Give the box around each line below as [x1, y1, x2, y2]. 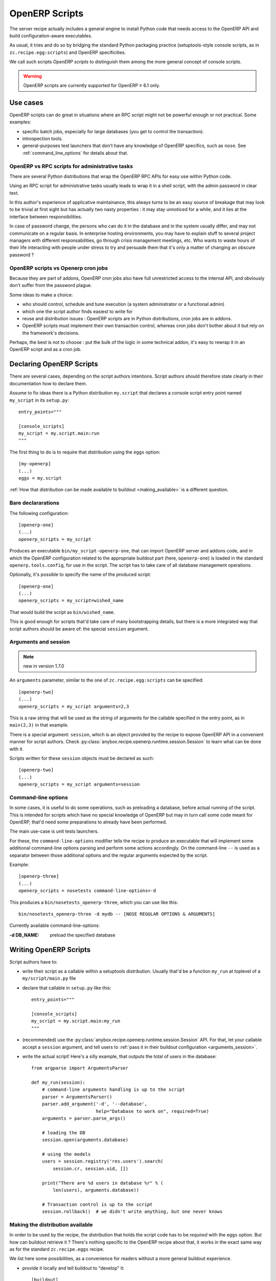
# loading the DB [41, 1130, 85, 1135]
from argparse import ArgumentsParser [31, 1065, 129, 1071]
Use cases [9, 98, 43, 107]
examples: [9, 119, 32, 125]
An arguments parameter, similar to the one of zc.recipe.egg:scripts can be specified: [9, 677, 204, 684]
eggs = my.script [18, 476, 62, 481]
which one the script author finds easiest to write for [22, 308, 133, 315]
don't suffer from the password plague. [9, 282, 92, 288]
